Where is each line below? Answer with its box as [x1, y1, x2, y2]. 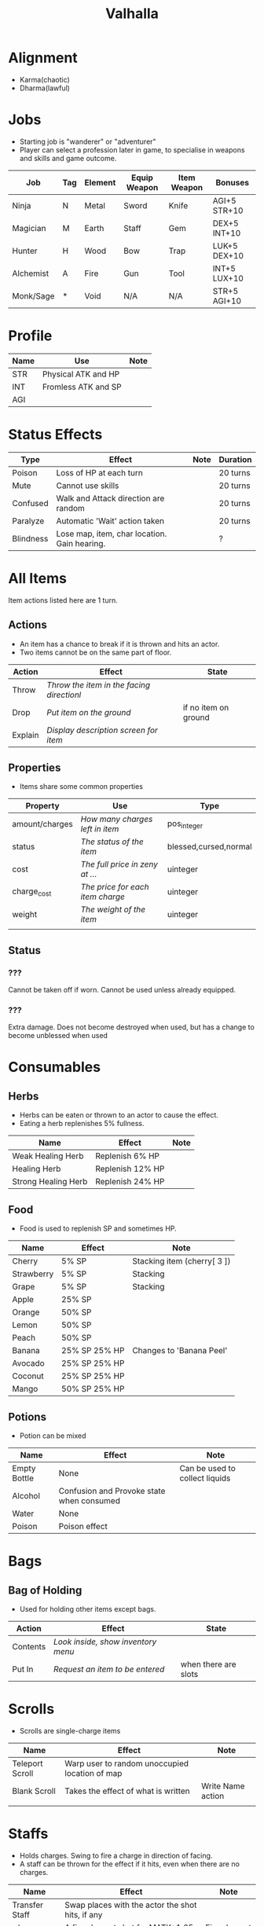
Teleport [12, 1758, 43, 1769]
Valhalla [104, 5, 159, 23]
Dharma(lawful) [19, 83, 71, 93]
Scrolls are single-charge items [19, 1726, 121, 1735]
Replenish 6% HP [95, 1150, 159, 1161]
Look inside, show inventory [53, 1636, 157, 1647]
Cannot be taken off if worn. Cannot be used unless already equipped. [8, 985, 236, 994]
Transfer [12, 1899, 44, 1910]
